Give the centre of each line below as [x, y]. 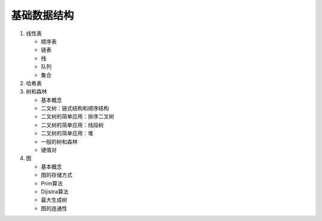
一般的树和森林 [59, 141]
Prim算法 [52, 183]
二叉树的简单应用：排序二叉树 [78, 117]
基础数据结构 [43, 15]
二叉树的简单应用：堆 [67, 133]
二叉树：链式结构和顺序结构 [75, 108]
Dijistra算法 [55, 191]
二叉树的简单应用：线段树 [72, 124]
